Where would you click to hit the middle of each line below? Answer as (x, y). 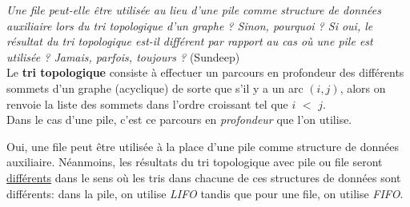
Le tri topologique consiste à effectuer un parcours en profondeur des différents (205, 72)
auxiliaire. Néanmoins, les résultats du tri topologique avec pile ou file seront (195, 162)
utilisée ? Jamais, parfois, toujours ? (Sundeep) (123, 56)
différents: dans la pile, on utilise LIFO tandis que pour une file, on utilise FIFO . (205, 193)
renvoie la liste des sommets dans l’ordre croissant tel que (147, 103)
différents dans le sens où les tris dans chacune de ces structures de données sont (204, 177)
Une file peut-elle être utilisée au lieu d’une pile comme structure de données (194, 10)
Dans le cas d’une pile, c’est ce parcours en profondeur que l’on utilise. (179, 119)
